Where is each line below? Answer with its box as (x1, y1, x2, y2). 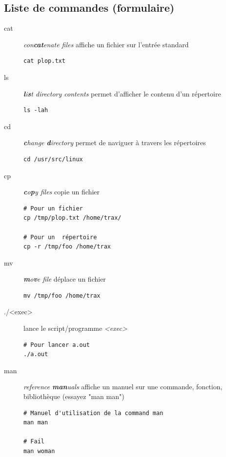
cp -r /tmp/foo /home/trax (23, 243, 111, 250)
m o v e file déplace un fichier (23, 274, 106, 284)
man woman (23, 448, 55, 455)
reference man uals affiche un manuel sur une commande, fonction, (23, 381, 223, 392)
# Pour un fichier (23, 205, 83, 212)
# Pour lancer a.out (23, 341, 90, 348)
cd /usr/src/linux (23, 155, 83, 163)
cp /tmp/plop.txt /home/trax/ (23, 214, 122, 222)
